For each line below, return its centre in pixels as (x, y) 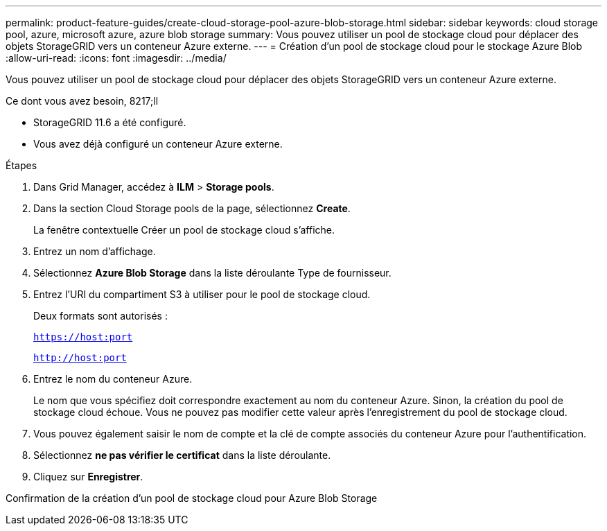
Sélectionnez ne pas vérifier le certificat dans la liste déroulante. (182, 455)
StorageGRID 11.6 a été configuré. (110, 122)
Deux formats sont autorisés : (100, 316)
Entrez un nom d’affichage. (95, 251)
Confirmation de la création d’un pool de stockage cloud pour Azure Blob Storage (192, 498)
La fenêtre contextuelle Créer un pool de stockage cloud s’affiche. (184, 230)
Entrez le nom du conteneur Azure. (113, 379)
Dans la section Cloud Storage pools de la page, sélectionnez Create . (192, 208)
